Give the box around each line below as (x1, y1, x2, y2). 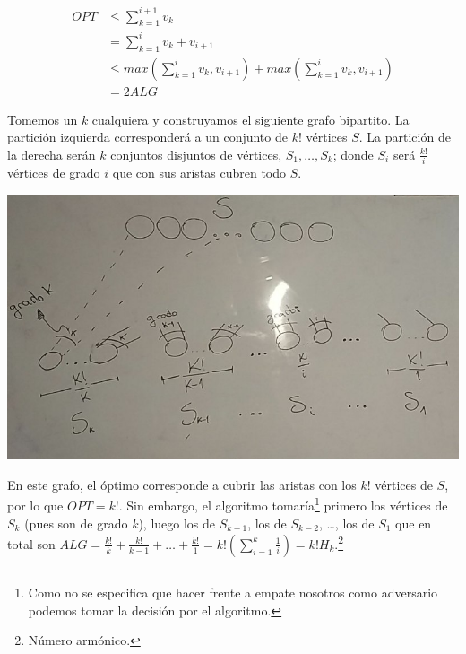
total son (7, 534, 56, 553)
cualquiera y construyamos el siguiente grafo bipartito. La (91, 109, 410, 128)
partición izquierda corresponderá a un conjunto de (7, 127, 288, 146)
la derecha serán (7, 144, 96, 163)
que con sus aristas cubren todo (112, 163, 287, 182)
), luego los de (138, 513, 216, 532)
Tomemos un (7, 109, 78, 128)
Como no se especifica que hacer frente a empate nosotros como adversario (28, 582, 438, 601)
